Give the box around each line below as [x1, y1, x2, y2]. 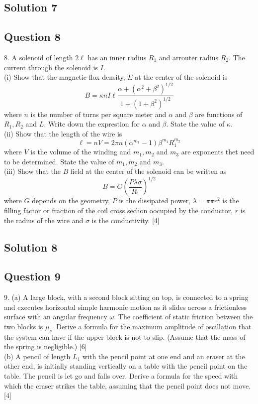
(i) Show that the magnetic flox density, [4, 72, 125, 82]
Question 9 [4, 269, 61, 284]
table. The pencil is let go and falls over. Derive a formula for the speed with [4, 371, 238, 381]
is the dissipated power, [119, 195, 191, 206]
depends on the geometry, [32, 195, 110, 206]
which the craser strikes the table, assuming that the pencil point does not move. [4, 380, 251, 391]
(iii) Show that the [4, 166, 61, 176]
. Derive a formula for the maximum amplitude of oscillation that [52, 321, 252, 331]
